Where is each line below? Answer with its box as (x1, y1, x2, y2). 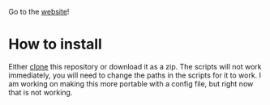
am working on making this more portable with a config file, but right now (8, 78, 254, 88)
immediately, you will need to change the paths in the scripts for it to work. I (8, 70, 262, 80)
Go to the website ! (8, 7, 70, 16)
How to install (8, 36, 103, 53)
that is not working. (8, 87, 73, 97)
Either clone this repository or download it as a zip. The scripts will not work (8, 61, 262, 71)
